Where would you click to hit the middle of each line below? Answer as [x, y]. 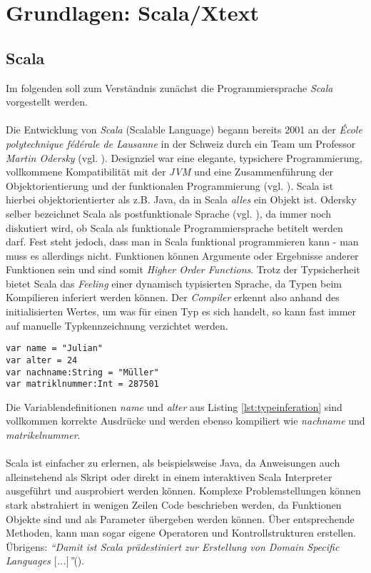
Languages [28, 561]
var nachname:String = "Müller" [82, 372]
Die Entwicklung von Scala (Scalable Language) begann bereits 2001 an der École [184, 130]
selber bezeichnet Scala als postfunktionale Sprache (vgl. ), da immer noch [169, 213]
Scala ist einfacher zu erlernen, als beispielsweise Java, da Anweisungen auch [173, 463]
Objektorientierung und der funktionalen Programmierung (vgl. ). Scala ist [170, 185]
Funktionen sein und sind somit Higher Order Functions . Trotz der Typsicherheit [183, 269]
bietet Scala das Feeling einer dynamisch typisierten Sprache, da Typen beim [174, 283]
